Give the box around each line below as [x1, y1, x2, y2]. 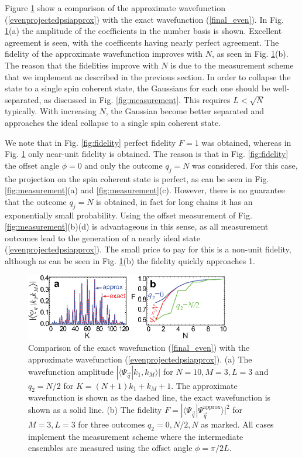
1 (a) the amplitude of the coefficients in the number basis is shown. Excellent [5, 25, 282, 37]
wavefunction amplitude [28, 365, 114, 377]
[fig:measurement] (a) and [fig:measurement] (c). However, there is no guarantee [5, 184, 285, 196]
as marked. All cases [201, 418, 274, 430]
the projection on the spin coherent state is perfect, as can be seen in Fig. [5, 172, 269, 184]
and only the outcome [84, 159, 163, 171]
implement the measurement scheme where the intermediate [28, 430, 243, 442]
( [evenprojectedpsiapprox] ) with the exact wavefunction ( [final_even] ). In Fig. [5, 13, 284, 25]
